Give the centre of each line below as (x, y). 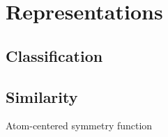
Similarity (42, 96)
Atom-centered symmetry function (79, 126)
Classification (54, 55)
